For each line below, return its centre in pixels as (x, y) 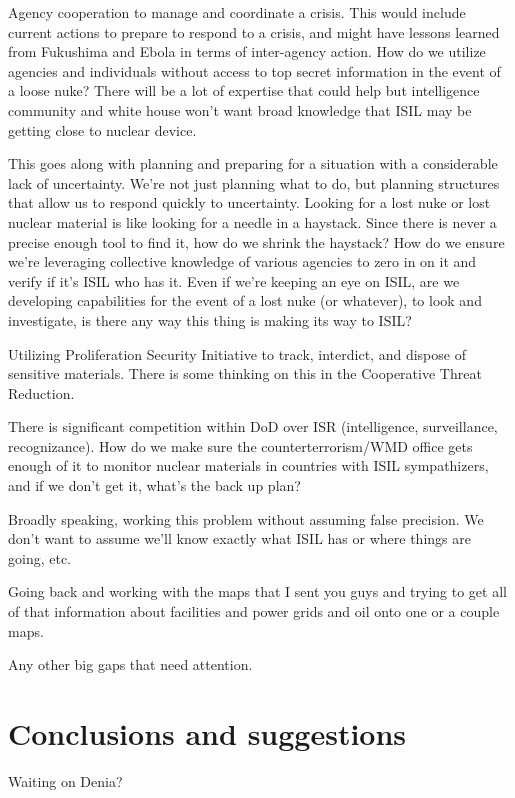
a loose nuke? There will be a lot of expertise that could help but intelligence (244, 90)
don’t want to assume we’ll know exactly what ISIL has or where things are (239, 538)
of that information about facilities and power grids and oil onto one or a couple (254, 611)
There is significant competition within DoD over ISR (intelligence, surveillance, (253, 426)
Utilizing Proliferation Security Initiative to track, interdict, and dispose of (237, 353)
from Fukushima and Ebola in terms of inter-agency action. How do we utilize (247, 51)
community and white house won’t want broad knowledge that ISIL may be (240, 109)
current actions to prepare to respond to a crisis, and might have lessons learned (254, 31)
